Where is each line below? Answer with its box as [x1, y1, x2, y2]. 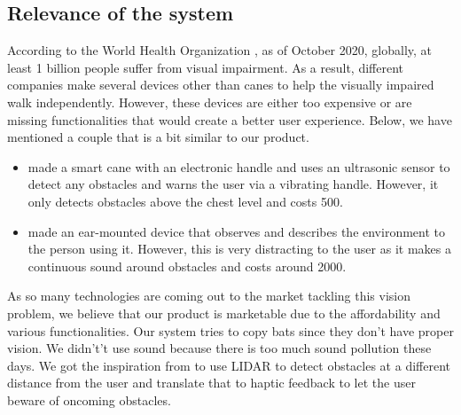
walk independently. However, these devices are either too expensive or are [7, 92, 412, 111]
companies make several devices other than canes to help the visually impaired [7, 75, 434, 94]
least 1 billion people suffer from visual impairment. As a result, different [7, 58, 404, 76]
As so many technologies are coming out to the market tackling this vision [7, 286, 411, 305]
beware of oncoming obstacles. [7, 390, 171, 409]
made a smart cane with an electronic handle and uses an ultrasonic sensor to [27, 157, 450, 176]
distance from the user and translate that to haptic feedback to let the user [7, 373, 416, 392]
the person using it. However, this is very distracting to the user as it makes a [27, 239, 451, 258]
